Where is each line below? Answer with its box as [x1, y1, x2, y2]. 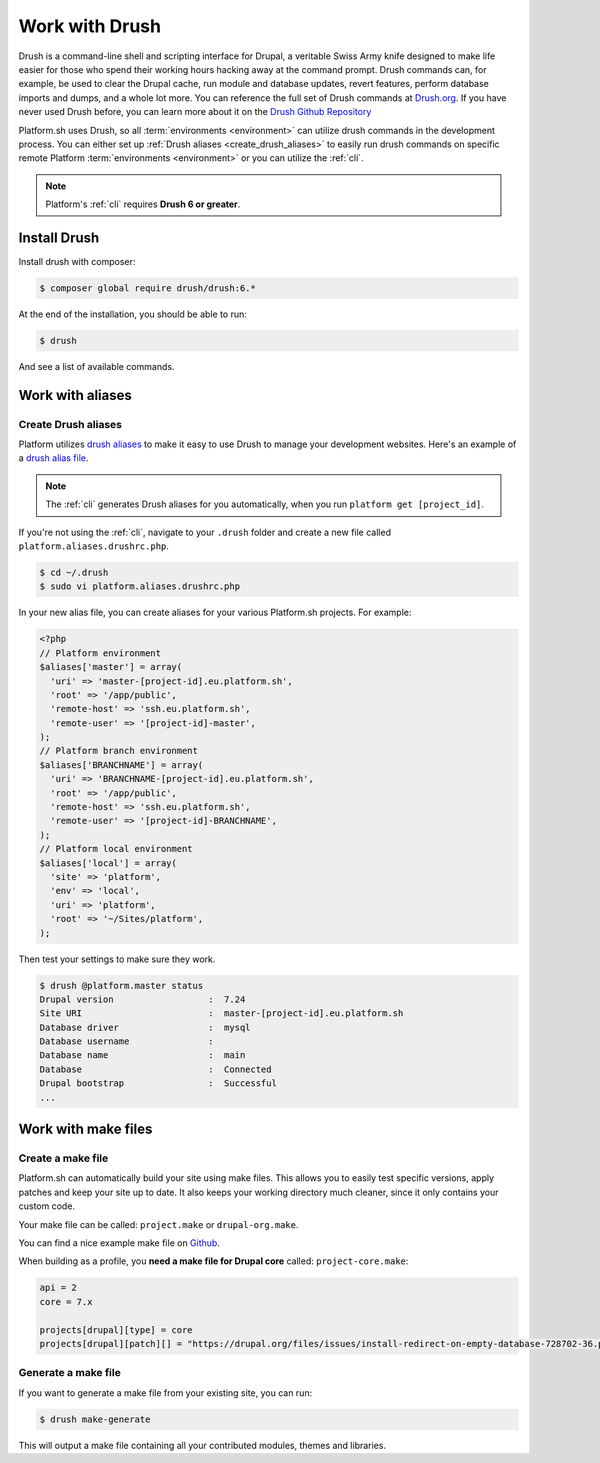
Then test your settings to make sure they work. [18, 953, 216, 965]
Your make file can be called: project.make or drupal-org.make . [18, 1218, 299, 1230]
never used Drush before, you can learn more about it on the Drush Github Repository [18, 106, 372, 118]
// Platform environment [39, 647, 162, 659]
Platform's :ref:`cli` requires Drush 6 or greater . [45, 198, 241, 210]
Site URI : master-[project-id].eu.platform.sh [39, 1008, 404, 1019]
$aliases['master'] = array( [39, 661, 183, 673]
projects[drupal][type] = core [39, 1324, 194, 1335]
